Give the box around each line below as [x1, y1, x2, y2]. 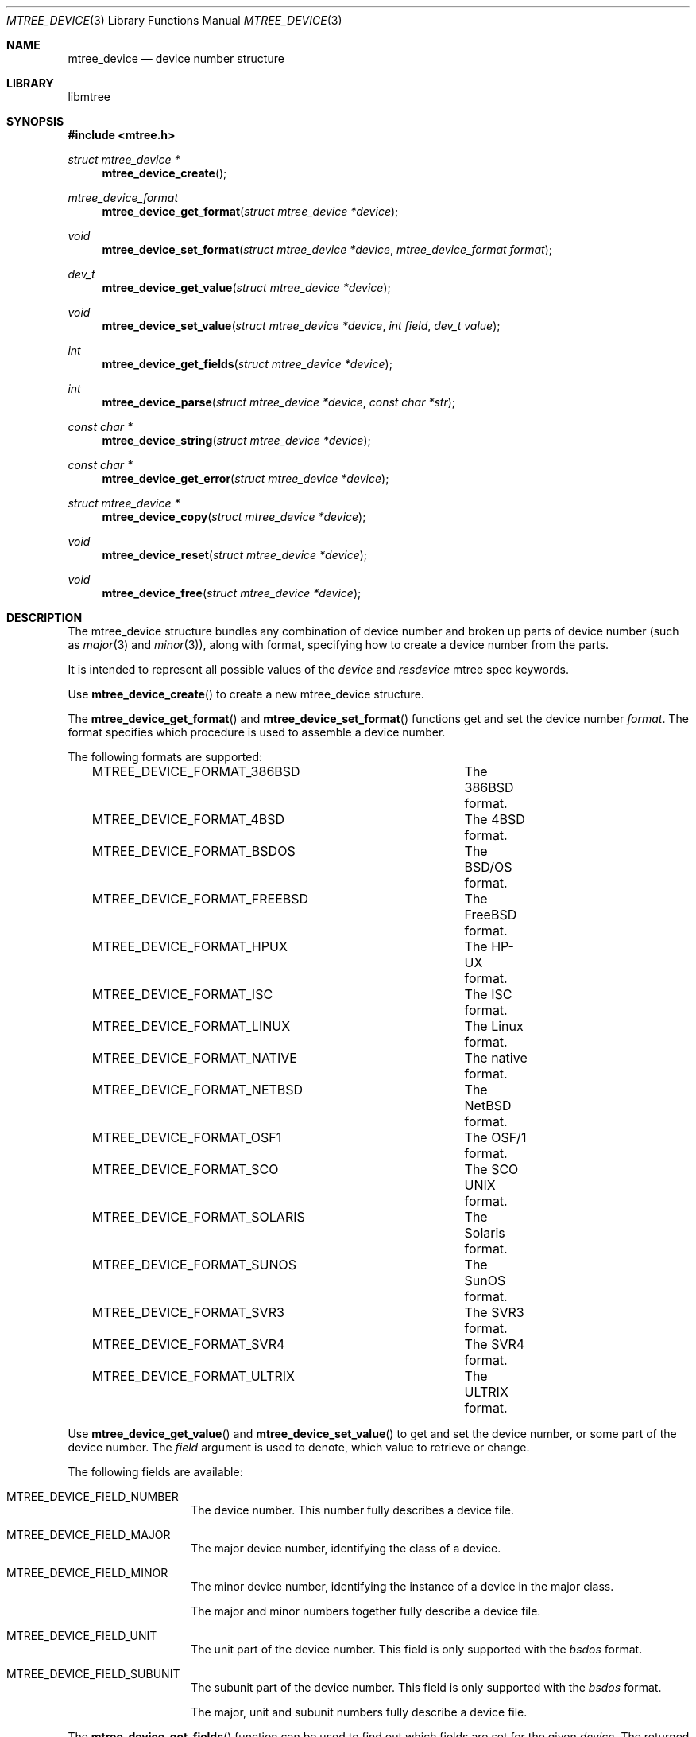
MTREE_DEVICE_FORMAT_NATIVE [91, 1050, 297, 1066]
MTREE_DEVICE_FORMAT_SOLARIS [91, 1209, 305, 1225]
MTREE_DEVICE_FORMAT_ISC [91, 986, 273, 1002]
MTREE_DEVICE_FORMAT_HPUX [91, 938, 288, 954]
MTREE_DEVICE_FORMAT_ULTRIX [91, 1368, 295, 1384]
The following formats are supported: [68, 750, 262, 764]
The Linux [464, 1018, 524, 1034]
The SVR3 [464, 1304, 524, 1320]
